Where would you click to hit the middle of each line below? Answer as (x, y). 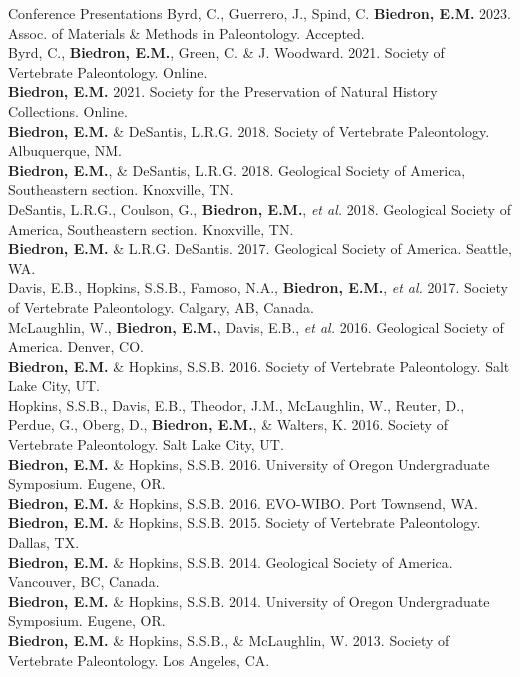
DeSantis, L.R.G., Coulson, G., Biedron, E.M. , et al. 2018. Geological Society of (259, 208)
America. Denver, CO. (76, 346)
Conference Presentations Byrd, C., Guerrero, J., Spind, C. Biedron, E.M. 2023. (259, 13)
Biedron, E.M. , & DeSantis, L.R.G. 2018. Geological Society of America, (237, 169)
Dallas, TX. (44, 542)
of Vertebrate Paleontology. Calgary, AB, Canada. (161, 306)
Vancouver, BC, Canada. (84, 581)
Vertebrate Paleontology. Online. (108, 71)
